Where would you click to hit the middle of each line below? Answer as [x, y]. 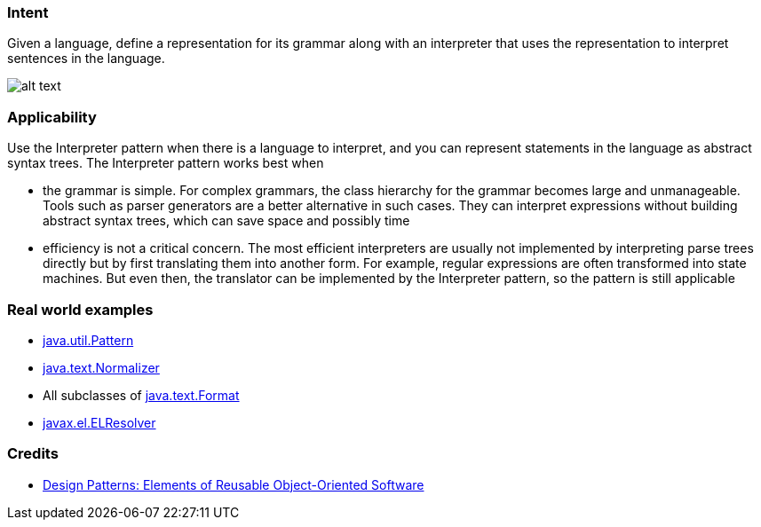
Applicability [52, 117]
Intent [28, 12]
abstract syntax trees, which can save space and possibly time [226, 221]
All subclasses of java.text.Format [141, 395]
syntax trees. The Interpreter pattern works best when [166, 163]
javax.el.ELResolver [99, 422]
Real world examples [80, 309]
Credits [33, 454]
